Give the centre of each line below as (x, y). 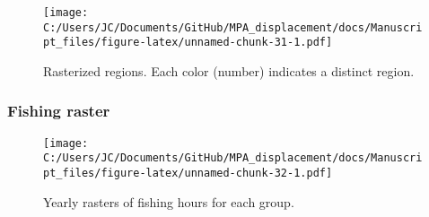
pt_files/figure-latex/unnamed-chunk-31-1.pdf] (188, 43)
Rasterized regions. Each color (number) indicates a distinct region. (229, 70)
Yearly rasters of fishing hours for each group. (169, 201)
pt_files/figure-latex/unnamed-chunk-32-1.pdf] (188, 174)
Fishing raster (59, 111)
